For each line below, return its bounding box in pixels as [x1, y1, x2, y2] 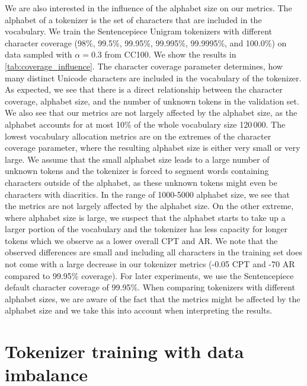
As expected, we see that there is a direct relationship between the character [5, 83, 283, 96]
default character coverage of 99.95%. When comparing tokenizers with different [5, 281, 295, 293]
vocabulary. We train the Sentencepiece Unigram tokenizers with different [5, 25, 272, 37]
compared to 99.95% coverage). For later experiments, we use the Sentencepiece [5, 269, 294, 281]
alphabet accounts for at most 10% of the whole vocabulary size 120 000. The [5, 118, 286, 130]
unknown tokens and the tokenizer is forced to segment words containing [5, 164, 269, 177]
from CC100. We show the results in [104, 48, 236, 61]
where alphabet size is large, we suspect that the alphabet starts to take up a [5, 211, 286, 223]
